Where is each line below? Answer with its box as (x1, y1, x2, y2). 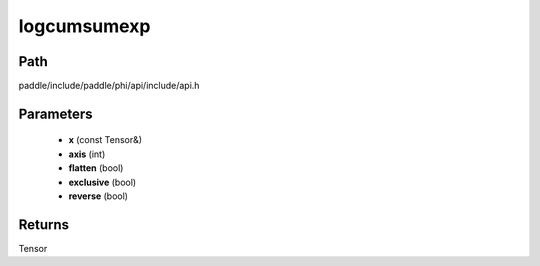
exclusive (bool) (68, 176, 137, 188)
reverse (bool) (68, 190, 129, 202)
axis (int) (68, 148, 106, 160)
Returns (18, 216, 70, 233)
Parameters (18, 105, 93, 122)
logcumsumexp (18, 15, 151, 37)
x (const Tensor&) (68, 134, 143, 146)
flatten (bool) (68, 162, 124, 174)
